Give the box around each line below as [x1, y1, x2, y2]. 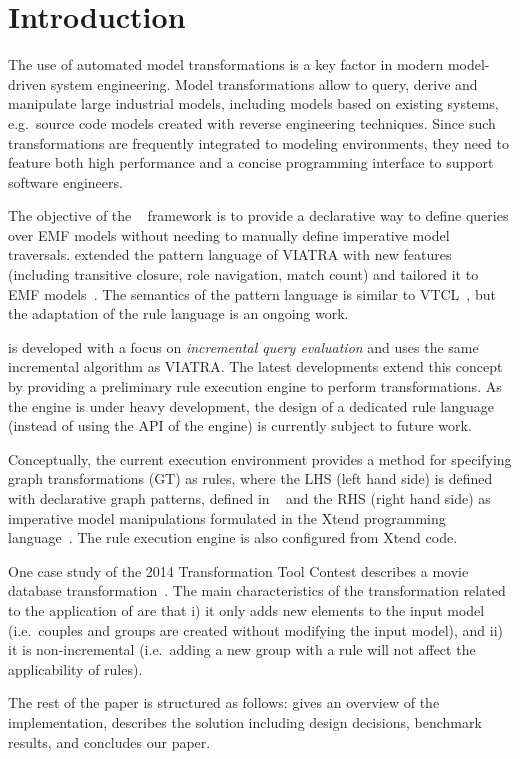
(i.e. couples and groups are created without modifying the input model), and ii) [8, 619, 503, 640]
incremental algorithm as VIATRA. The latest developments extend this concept [8, 356, 503, 377]
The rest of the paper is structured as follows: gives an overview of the [8, 692, 440, 713]
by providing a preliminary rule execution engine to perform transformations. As [8, 376, 502, 397]
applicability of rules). [8, 658, 143, 679]
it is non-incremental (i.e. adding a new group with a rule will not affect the [8, 639, 476, 660]
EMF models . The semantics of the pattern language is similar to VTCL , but [8, 283, 496, 304]
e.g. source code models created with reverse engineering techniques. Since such [8, 112, 496, 133]
